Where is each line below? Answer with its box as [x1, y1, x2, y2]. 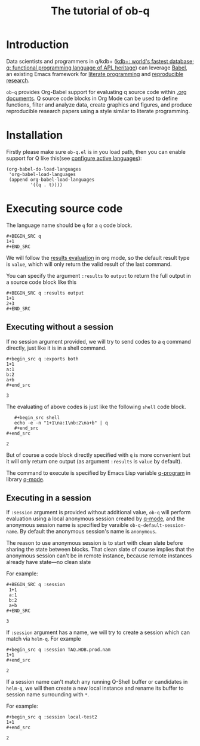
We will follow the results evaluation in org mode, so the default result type [6, 254, 190, 261]
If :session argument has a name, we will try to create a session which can [6, 629, 190, 636]
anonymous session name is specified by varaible [6, 521, 129, 529]
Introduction [6, 38, 69, 51]
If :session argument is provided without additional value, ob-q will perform [6, 509, 191, 516]
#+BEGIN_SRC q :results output [6, 290, 84, 296]
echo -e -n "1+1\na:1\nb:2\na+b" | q [14, 420, 109, 426]
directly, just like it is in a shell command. [6, 344, 107, 351]
